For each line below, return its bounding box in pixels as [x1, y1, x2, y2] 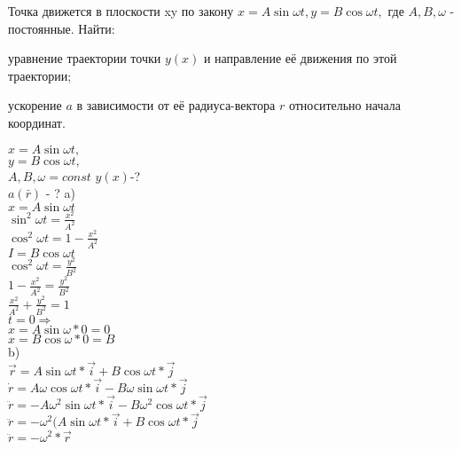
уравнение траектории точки [8, 49, 161, 67]
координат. [8, 113, 66, 131]
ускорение [8, 96, 62, 114]
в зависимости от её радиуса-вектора [76, 96, 276, 114]
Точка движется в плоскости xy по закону [8, 2, 234, 20]
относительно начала [288, 96, 401, 114]
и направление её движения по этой [203, 49, 397, 67]
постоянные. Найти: [8, 19, 115, 37]
